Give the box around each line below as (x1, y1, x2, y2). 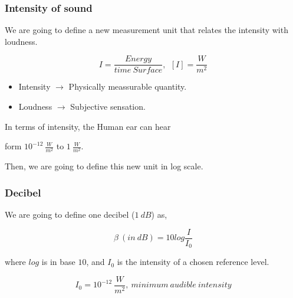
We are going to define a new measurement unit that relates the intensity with (5, 24, 288, 36)
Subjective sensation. (70, 100, 146, 113)
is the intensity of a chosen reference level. (117, 256, 269, 268)
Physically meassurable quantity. (68, 80, 187, 93)
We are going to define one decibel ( (5, 208, 135, 221)
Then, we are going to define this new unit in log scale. (5, 160, 203, 172)
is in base (41, 256, 75, 268)
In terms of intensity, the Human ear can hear (5, 120, 171, 132)
